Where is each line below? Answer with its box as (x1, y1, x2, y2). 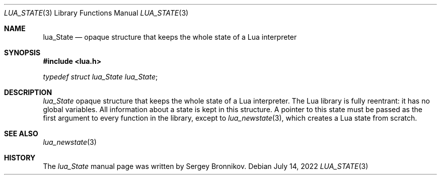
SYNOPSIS (4, 48, 41, 57)
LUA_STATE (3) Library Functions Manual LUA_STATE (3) (4, 9, 189, 17)
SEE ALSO (4, 129, 38, 138)
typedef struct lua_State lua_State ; (43, 72, 158, 81)
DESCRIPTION (4, 88, 52, 97)
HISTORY (4, 153, 36, 162)
